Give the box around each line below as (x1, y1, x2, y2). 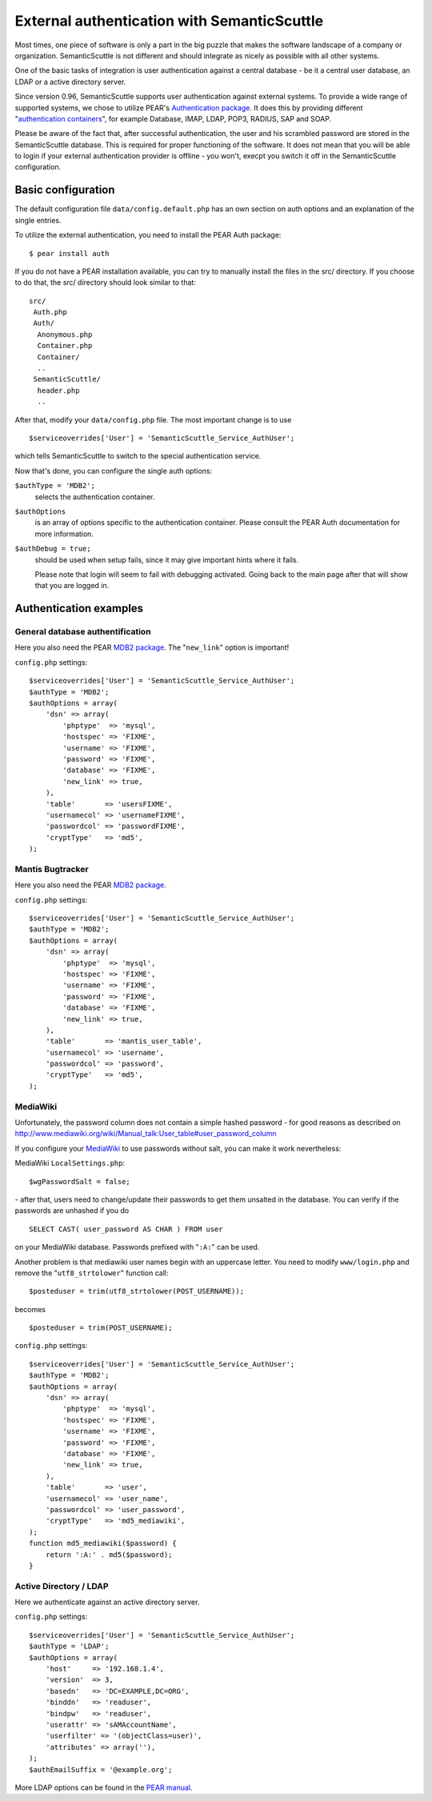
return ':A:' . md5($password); (45, 1550, 173, 1559)
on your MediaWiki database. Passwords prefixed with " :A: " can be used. (14, 1243, 260, 1252)
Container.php (37, 341, 93, 350)
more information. (34, 529, 94, 538)
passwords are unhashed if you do (14, 1206, 130, 1215)
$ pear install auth (29, 249, 110, 258)
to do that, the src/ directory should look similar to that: (14, 278, 196, 287)
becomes (14, 1304, 46, 1314)
